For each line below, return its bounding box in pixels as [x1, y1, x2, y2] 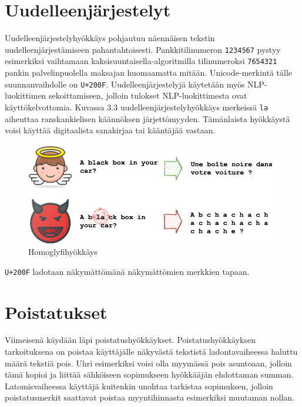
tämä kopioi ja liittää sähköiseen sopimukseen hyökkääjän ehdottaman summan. [5, 368, 294, 381]
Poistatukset [5, 300, 108, 324]
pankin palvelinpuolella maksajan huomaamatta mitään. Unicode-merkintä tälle [5, 66, 293, 79]
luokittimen [5, 89, 46, 102]
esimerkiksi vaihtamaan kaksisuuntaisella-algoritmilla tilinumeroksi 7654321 [5, 55, 277, 67]
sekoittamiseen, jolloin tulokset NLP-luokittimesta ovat [49, 89, 247, 102]
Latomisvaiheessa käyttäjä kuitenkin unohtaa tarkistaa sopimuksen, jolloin [5, 379, 273, 392]
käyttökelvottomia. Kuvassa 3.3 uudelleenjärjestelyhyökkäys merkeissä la [5, 100, 269, 113]
